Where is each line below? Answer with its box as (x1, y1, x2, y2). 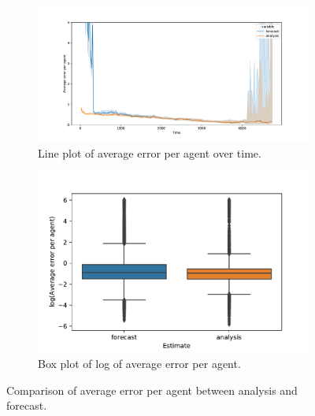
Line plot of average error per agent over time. (38, 144, 261, 161)
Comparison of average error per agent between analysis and (6, 381, 298, 398)
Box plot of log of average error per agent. (38, 355, 241, 372)
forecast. (6, 397, 47, 414)
